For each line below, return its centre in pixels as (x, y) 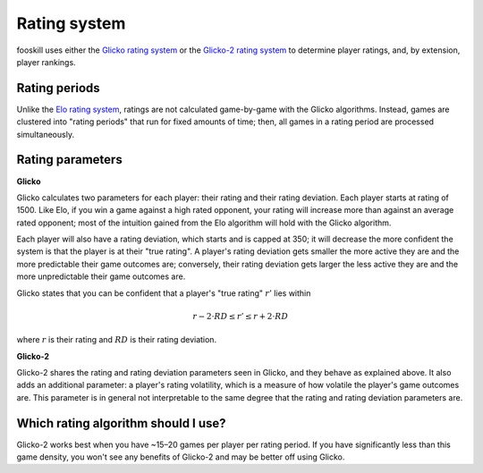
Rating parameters (69, 160)
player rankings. (46, 62)
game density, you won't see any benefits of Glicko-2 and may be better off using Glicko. (181, 457)
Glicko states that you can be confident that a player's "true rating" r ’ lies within (164, 293)
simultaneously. (46, 134)
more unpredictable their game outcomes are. (101, 276)
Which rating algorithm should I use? (122, 423)
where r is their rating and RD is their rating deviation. (117, 340)
